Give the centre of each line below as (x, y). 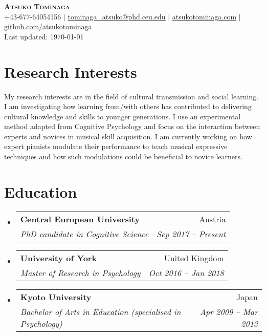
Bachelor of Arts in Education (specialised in (101, 311)
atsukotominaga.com (204, 16)
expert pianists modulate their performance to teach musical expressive (116, 146)
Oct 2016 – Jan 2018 (186, 272)
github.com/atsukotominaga (48, 26)
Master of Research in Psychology (80, 272)
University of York (59, 258)
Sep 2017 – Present (191, 234)
